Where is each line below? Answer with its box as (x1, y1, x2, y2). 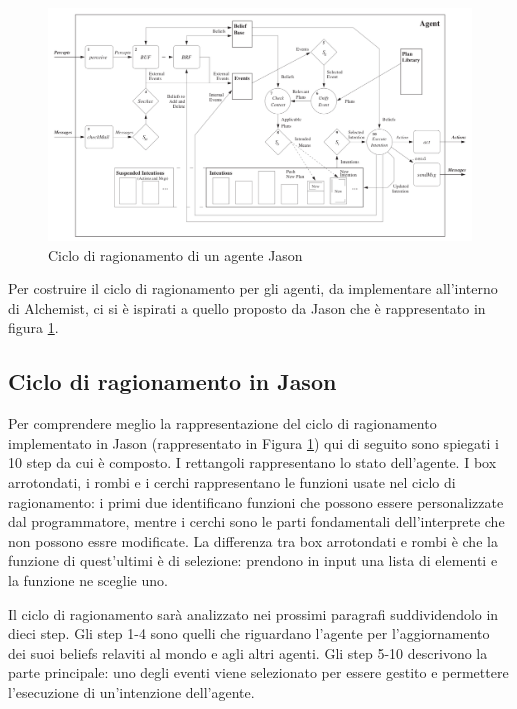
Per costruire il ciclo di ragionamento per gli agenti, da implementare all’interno (8, 278, 498, 299)
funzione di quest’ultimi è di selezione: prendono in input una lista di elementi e (8, 550, 498, 571)
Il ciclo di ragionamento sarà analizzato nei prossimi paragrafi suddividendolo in (8, 603, 499, 624)
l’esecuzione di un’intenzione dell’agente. (8, 682, 255, 702)
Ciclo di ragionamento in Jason (8, 366, 337, 397)
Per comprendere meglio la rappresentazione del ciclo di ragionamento (8, 413, 437, 434)
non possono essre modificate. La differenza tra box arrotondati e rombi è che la (8, 530, 498, 551)
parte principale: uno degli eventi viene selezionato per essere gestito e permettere (8, 662, 509, 683)
